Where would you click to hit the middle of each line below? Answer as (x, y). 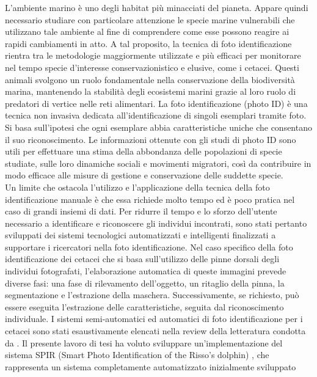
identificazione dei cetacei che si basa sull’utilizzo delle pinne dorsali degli (142, 259)
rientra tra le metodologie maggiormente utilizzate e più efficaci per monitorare (153, 55)
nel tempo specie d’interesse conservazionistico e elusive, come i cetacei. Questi (152, 67)
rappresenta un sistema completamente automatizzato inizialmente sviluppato (151, 366)
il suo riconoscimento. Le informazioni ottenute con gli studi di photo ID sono (151, 139)
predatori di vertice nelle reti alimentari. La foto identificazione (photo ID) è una (156, 103)
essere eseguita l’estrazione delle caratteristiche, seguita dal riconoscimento (144, 306)
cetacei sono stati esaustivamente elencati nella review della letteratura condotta (155, 331)
